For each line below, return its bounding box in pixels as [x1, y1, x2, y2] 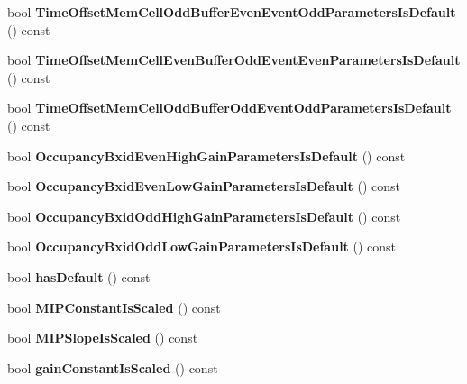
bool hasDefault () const [7, 267, 151, 286]
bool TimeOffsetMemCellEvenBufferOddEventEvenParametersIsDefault [7, 50, 461, 69]
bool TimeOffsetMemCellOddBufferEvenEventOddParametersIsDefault [7, 3, 456, 21]
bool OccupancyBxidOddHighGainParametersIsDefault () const [7, 206, 401, 225]
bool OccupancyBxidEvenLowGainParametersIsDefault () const [7, 177, 401, 196]
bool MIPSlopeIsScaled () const [7, 328, 198, 347]
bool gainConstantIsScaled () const [7, 358, 218, 377]
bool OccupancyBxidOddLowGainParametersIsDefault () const [7, 237, 397, 256]
